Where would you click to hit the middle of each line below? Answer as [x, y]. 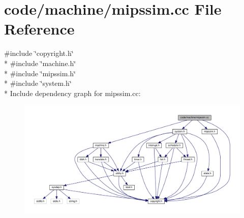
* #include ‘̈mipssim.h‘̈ [40, 73]
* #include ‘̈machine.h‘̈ [40, 63]
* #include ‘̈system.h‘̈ [38, 83]
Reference [39, 29]
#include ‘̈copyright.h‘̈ [39, 53]
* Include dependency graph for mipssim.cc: [72, 93]
